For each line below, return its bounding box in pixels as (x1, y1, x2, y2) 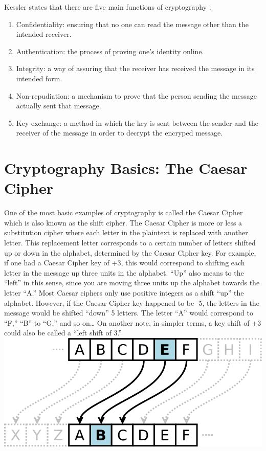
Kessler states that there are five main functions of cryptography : (4, 2, 211, 12)
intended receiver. (16, 29, 72, 39)
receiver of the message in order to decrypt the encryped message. (16, 127, 223, 138)
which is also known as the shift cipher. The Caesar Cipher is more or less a (4, 217, 242, 228)
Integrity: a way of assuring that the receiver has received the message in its (16, 63, 255, 74)
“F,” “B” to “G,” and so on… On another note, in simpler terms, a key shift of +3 (4, 317, 261, 328)
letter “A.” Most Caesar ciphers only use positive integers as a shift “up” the (4, 287, 244, 298)
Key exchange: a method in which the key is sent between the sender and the (16, 117, 258, 128)
